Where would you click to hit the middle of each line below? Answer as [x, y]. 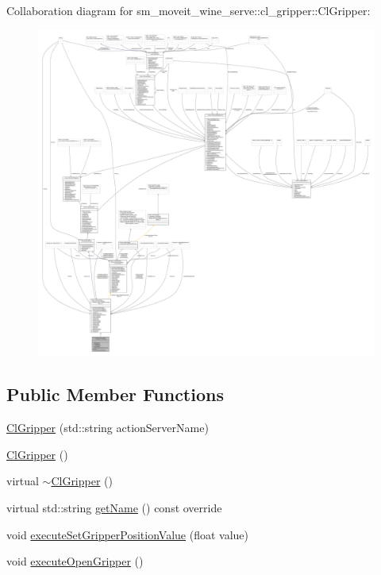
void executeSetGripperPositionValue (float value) [128, 534]
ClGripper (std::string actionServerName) [108, 428]
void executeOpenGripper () [75, 561]
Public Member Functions [115, 394]
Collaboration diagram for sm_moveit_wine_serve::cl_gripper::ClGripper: [189, 10]
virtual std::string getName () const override [114, 507]
